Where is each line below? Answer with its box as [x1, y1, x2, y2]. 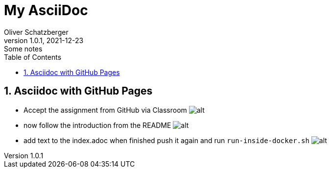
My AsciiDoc [4, 2, 88, 19]
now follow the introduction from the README [24, 121, 171, 129]
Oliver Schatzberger [4, 27, 69, 36]
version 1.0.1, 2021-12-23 [4, 36, 84, 45]
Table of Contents [4, 52, 62, 61]
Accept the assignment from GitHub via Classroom [24, 105, 187, 114]
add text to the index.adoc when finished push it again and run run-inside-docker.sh [24, 136, 309, 145]
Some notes [4, 44, 43, 53]
